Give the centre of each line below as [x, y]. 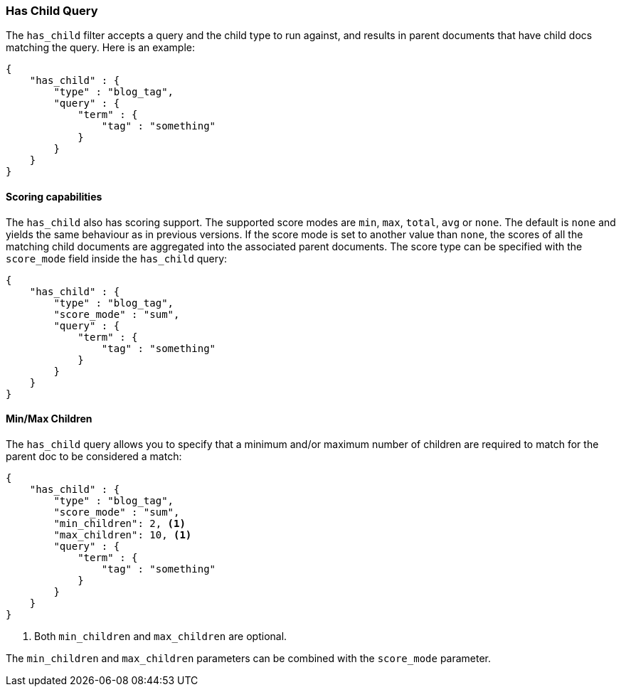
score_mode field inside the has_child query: [117, 258]
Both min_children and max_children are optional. [161, 636]
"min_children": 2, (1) [120, 523]
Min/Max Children [49, 419]
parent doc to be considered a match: [94, 456]
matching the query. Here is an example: [100, 48]
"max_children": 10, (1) [123, 534]
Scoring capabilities [54, 196]
